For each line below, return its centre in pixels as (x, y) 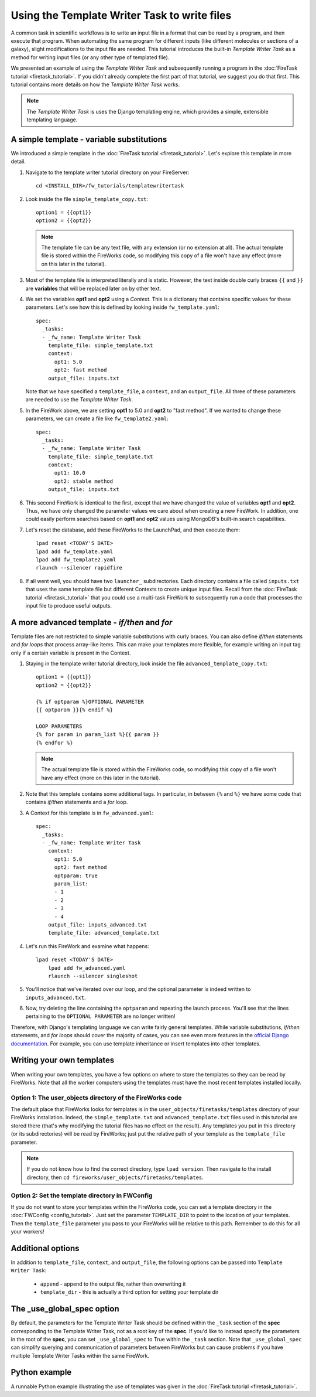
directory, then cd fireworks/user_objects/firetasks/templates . (115, 1177)
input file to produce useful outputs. (69, 605)
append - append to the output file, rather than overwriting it (113, 1284)
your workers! (28, 1232)
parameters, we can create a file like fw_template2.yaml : (97, 418)
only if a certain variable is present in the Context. (71, 653)
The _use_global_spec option (65, 1309)
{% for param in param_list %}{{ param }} (98, 735)
